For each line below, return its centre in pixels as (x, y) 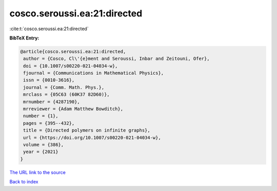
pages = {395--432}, (49, 123)
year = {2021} (41, 152)
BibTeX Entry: (24, 38)
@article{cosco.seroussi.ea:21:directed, (73, 51)
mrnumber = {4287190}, (52, 102)
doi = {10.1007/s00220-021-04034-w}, (71, 66)
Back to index (24, 182)
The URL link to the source (38, 172)
